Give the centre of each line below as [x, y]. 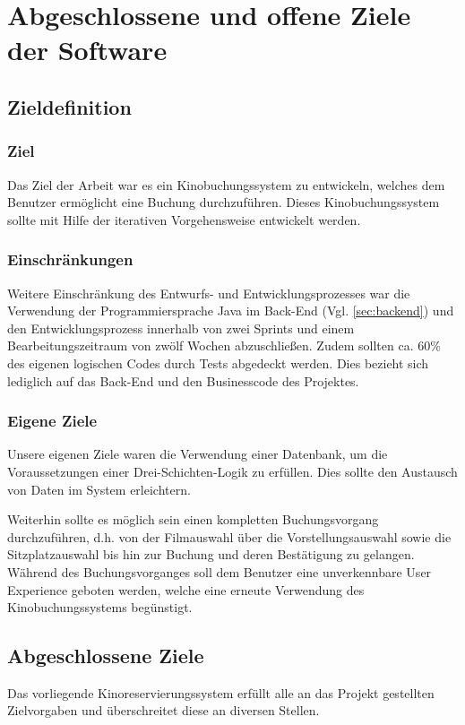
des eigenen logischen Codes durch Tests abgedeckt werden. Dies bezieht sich [218, 362]
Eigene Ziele [52, 421]
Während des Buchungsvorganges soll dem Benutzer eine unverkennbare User [220, 571]
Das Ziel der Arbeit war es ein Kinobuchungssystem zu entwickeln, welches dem [226, 184]
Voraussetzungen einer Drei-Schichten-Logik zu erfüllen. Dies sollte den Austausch [232, 471]
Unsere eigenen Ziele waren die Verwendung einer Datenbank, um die [198, 454]
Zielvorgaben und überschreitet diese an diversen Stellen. [164, 710]
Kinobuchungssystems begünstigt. [100, 607]
